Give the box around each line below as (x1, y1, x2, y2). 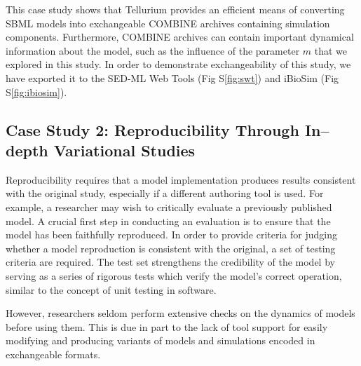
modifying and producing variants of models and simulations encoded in (6, 333, 315, 348)
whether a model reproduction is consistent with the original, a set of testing (6, 240, 336, 255)
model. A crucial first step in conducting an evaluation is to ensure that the (6, 213, 331, 228)
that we (314, 43, 348, 57)
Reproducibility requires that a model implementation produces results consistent (6, 172, 356, 187)
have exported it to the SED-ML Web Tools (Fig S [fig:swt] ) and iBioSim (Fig (6, 70, 339, 85)
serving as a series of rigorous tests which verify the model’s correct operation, (6, 268, 342, 283)
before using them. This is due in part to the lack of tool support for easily (6, 319, 328, 334)
